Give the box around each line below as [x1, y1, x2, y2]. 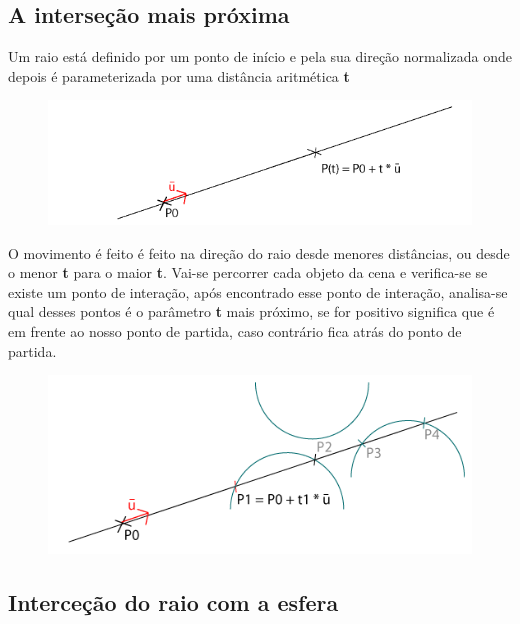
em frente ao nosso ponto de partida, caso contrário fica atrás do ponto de [8, 320, 462, 341]
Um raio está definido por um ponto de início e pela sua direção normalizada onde [8, 46, 512, 67]
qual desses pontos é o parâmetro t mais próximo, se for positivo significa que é [8, 301, 495, 322]
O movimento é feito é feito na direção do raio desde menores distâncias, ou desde [8, 242, 510, 263]
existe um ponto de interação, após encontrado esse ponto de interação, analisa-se [8, 281, 508, 302]
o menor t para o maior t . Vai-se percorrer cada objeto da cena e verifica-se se [8, 262, 488, 283]
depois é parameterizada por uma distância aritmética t [8, 65, 350, 86]
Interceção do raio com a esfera [8, 587, 339, 618]
